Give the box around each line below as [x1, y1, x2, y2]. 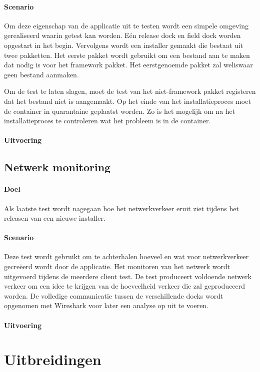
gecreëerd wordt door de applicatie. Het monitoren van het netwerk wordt [4, 261, 230, 272]
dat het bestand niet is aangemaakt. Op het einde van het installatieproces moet [4, 95, 251, 106]
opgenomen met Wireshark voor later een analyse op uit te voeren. [4, 300, 209, 311]
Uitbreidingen [4, 349, 101, 370]
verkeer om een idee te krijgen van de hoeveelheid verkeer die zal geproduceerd [4, 281, 245, 291]
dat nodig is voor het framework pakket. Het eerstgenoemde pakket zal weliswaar [4, 59, 253, 70]
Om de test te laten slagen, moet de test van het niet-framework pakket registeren [4, 86, 256, 96]
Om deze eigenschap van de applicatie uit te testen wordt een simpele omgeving [4, 20, 249, 30]
